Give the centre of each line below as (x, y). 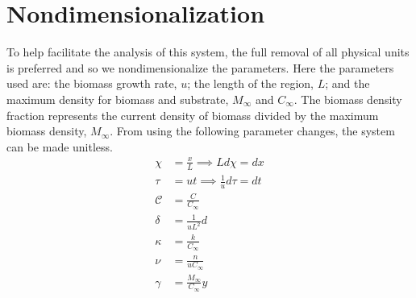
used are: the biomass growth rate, (92, 83)
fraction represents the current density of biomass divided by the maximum (193, 115)
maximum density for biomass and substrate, (118, 99)
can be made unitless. (60, 146)
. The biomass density (348, 99)
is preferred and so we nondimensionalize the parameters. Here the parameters (200, 67)
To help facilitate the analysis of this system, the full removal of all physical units (208, 52)
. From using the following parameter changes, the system (252, 131)
